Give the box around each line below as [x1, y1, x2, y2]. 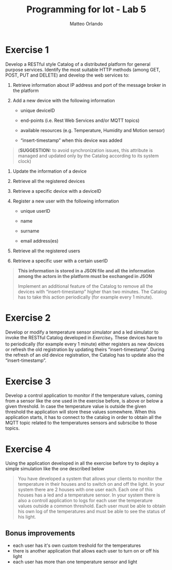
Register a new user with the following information [12, 198, 119, 204]
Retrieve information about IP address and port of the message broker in [12, 82, 166, 88]
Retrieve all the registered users [12, 248, 81, 254]
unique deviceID [20, 107, 55, 114]
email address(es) [20, 237, 59, 244]
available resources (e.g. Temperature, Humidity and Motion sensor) [20, 127, 165, 133]
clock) [17, 158, 32, 164]
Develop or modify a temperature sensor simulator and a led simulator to [5, 329, 159, 335]
